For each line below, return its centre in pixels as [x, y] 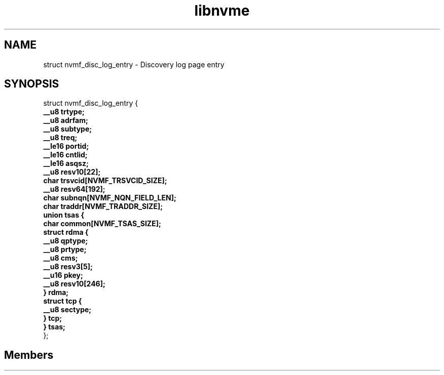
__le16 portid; [66, 146]
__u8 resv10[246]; [74, 284]
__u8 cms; [61, 258]
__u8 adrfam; [66, 120]
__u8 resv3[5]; [68, 267]
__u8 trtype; [64, 112]
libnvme [222, 11]
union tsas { [64, 215]
